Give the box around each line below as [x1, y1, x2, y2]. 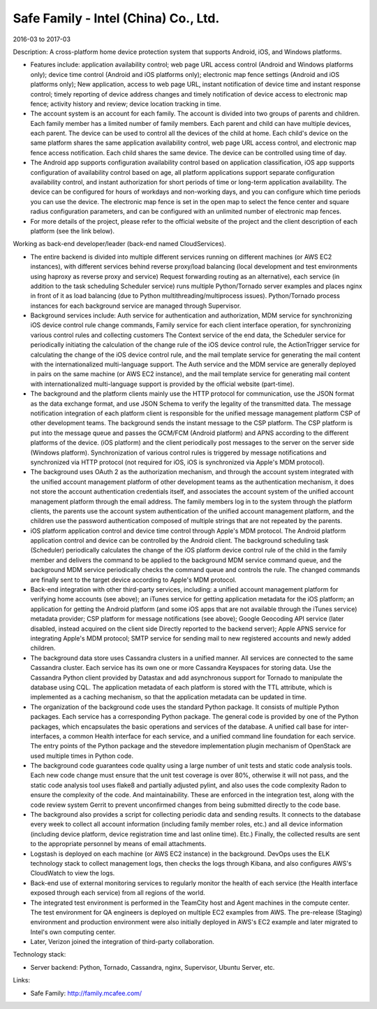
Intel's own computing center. [30, 927, 117, 936]
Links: [13, 976, 31, 985]
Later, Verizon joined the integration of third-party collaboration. [30, 938, 214, 946]
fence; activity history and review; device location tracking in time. [30, 99, 221, 108]
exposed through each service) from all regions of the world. [30, 889, 205, 897]
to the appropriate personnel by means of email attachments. [30, 840, 207, 848]
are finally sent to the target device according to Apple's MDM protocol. [30, 575, 237, 584]
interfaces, [30, 731, 62, 740]
